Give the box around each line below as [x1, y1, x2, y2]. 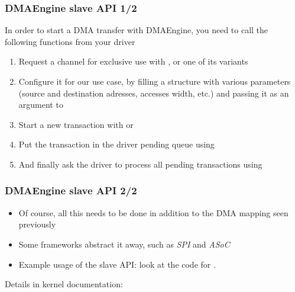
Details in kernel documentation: [5, 278, 123, 290]
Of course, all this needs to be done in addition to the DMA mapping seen [18, 206, 288, 219]
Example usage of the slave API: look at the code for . [18, 258, 216, 270]
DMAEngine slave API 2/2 [5, 183, 137, 198]
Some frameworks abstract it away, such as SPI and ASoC [18, 238, 230, 250]
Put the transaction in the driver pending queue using [18, 138, 215, 150]
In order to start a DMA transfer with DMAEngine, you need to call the [5, 24, 268, 36]
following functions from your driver [5, 35, 135, 47]
